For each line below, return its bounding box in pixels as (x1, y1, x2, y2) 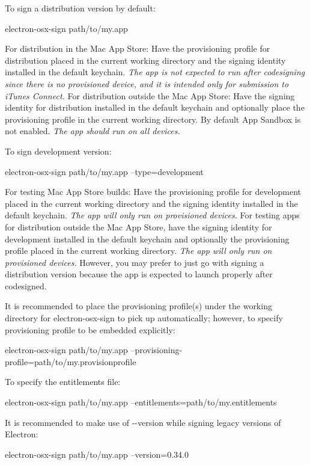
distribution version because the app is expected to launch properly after (5, 268, 273, 280)
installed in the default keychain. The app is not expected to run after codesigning (5, 66, 305, 78)
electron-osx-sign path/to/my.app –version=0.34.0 (5, 448, 189, 460)
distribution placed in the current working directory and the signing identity (5, 54, 286, 66)
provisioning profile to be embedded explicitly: (5, 323, 175, 336)
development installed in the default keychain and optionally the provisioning (5, 232, 290, 245)
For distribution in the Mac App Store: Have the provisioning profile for (5, 42, 270, 55)
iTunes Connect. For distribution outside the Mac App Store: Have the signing (5, 89, 295, 102)
